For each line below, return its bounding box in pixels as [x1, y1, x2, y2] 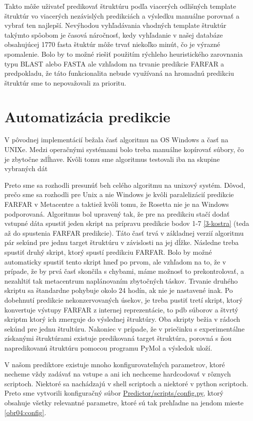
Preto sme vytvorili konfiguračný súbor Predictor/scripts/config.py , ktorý [4, 388, 224, 398]
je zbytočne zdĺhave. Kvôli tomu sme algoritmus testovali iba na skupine [4, 154, 220, 164]
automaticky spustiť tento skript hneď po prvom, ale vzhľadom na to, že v [4, 256, 226, 266]
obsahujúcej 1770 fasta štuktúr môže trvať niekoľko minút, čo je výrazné [4, 39, 220, 49]
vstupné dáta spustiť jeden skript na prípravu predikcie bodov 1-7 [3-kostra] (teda [4, 218, 249, 228]
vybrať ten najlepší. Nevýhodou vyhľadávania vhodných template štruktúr [4, 20, 227, 30]
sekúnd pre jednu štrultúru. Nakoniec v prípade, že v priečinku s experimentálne [4, 323, 245, 333]
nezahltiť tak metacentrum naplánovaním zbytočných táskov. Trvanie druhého [4, 275, 238, 286]
